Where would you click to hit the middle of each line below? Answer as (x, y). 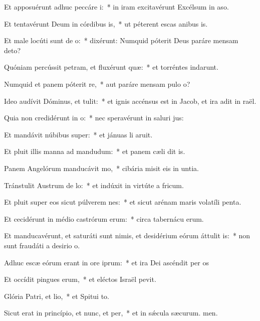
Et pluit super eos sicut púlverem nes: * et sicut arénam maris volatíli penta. (123, 202)
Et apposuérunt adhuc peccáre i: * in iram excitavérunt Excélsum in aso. (116, 7)
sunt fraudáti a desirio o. (42, 245)
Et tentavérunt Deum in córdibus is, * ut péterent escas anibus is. (106, 23)
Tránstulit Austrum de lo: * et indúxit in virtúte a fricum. (94, 185)
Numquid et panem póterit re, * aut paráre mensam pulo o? (97, 84)
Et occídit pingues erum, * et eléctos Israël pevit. (80, 279)
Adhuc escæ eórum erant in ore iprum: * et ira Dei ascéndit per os (106, 262)
